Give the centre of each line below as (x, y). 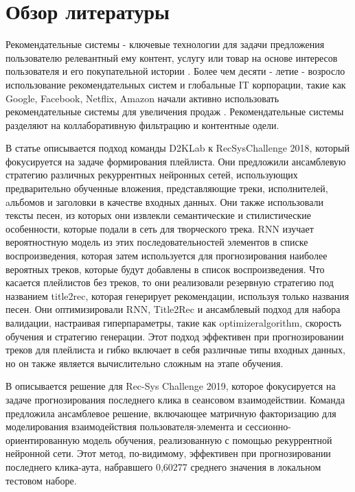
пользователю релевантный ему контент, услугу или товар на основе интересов (172, 57)
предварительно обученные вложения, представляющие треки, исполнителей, (167, 188)
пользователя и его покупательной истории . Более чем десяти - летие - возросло (175, 71)
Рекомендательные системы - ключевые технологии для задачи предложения (165, 44)
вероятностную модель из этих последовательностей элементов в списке (157, 242)
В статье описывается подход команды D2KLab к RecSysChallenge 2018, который (177, 148)
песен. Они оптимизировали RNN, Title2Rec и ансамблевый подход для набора (173, 309)
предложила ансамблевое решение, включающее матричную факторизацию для (171, 413)
